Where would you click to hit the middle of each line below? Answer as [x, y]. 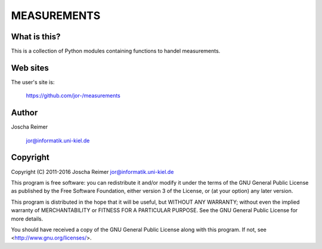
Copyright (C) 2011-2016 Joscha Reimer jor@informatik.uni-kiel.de [92, 172]
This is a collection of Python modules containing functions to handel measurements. [116, 51]
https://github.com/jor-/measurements [73, 96]
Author [24, 113]
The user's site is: [33, 82]
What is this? [36, 37]
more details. [27, 219]
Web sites [30, 68]
